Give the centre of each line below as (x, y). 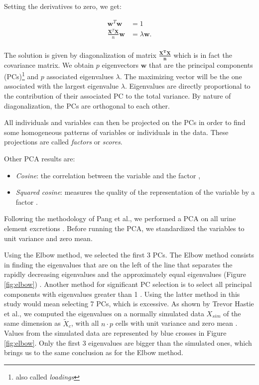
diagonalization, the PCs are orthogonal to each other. (87, 105)
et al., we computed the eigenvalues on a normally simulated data (104, 313)
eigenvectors (120, 64)
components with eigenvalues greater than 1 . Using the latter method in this (122, 294)
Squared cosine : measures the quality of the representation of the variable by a (135, 192)
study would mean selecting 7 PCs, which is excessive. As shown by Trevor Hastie (129, 304)
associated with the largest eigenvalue (62, 86)
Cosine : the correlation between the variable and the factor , (108, 175)
